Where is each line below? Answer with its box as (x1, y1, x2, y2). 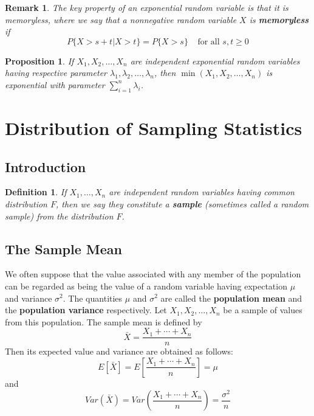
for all (197, 37, 220, 46)
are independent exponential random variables (130, 54, 300, 67)
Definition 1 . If (5, 185, 67, 198)
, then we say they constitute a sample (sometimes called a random (56, 197, 309, 210)
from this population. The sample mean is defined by (5, 315, 202, 328)
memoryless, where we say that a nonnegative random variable (5, 13, 237, 26)
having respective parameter (5, 66, 107, 79)
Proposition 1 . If (5, 54, 74, 67)
